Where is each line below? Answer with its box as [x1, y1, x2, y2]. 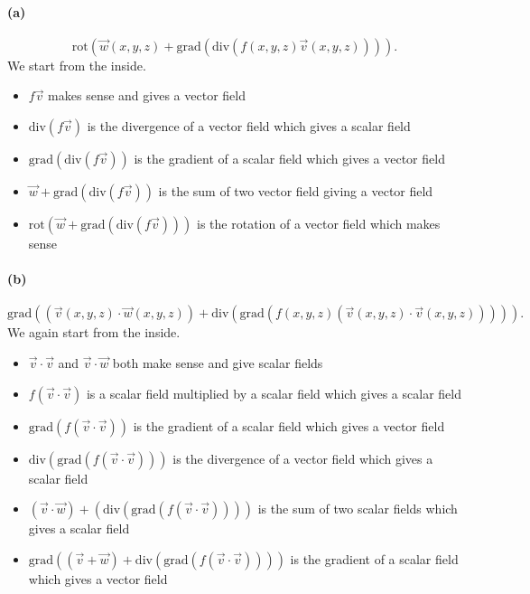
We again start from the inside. [7, 323, 181, 342]
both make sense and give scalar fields [112, 353, 323, 372]
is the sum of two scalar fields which [257, 499, 458, 518]
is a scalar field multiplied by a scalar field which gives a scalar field [86, 383, 461, 402]
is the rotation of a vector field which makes [197, 213, 441, 232]
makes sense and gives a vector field [48, 86, 246, 105]
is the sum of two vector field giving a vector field [158, 181, 433, 200]
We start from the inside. [7, 55, 146, 74]
